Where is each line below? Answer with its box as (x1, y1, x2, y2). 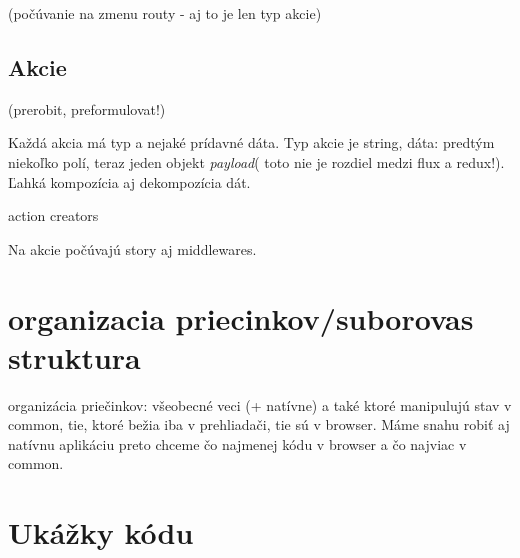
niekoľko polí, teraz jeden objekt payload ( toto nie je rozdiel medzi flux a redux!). (8, 151, 505, 172)
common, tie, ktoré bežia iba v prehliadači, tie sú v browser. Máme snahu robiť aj (8, 414, 510, 435)
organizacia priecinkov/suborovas (8, 297, 474, 338)
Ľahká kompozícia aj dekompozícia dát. (8, 171, 251, 192)
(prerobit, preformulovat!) (8, 98, 166, 119)
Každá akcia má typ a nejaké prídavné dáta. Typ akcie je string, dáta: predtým (8, 132, 495, 153)
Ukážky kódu (8, 512, 194, 553)
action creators (8, 205, 99, 226)
